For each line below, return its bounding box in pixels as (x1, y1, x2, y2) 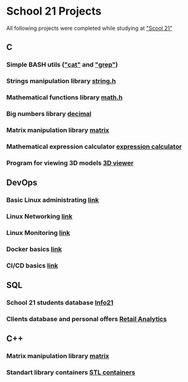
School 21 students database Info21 (6, 298, 114, 307)
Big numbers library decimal (6, 110, 92, 118)
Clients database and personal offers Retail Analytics (6, 315, 167, 323)
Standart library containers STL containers (6, 368, 136, 377)
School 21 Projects (6, 4, 102, 18)
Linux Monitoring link (6, 228, 71, 237)
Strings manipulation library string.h (6, 77, 116, 85)
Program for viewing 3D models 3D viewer (6, 159, 134, 167)
